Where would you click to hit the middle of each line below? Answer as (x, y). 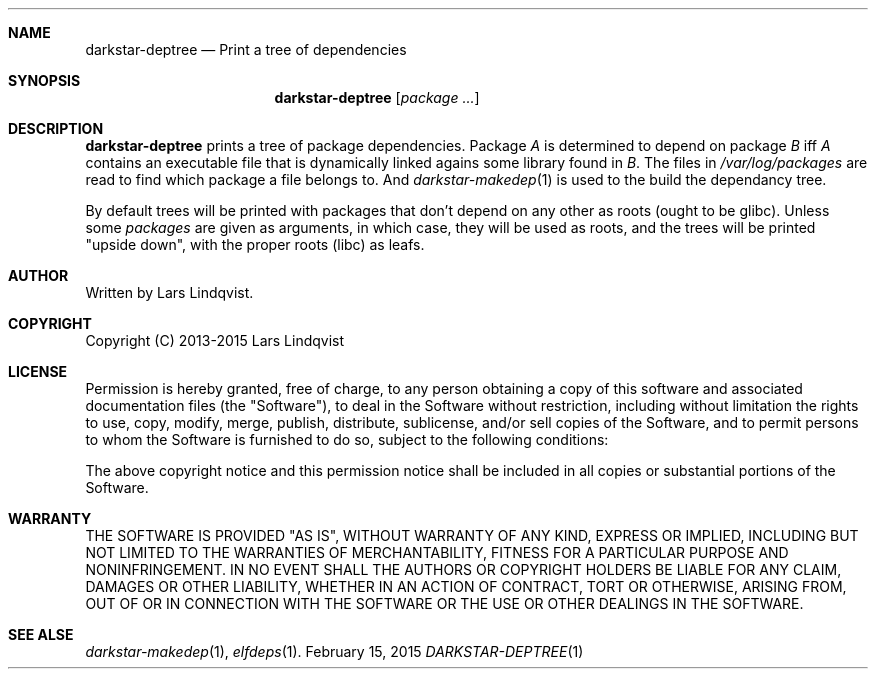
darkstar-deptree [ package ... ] (377, 97)
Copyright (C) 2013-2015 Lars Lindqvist (215, 340)
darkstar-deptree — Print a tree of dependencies (246, 49)
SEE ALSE (41, 634)
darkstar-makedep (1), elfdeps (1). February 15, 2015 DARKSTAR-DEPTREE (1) (334, 651)
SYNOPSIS (44, 80)
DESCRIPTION (56, 128)
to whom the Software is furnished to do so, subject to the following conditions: (347, 439)
